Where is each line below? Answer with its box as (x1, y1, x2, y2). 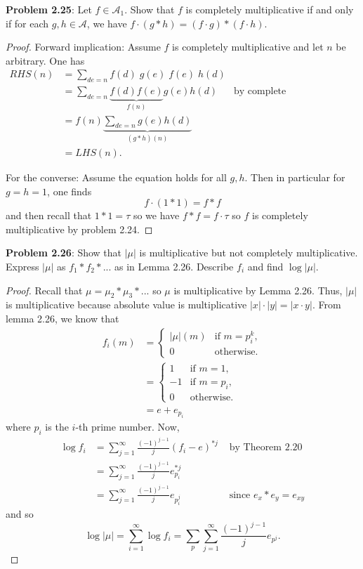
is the (45, 419, 69, 434)
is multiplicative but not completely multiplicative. (139, 245, 358, 260)
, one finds (47, 183, 92, 198)
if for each (6, 15, 49, 30)
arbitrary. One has (6, 53, 85, 67)
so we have (133, 208, 180, 223)
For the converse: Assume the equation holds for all (6, 169, 227, 184)
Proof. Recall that (6, 282, 83, 297)
